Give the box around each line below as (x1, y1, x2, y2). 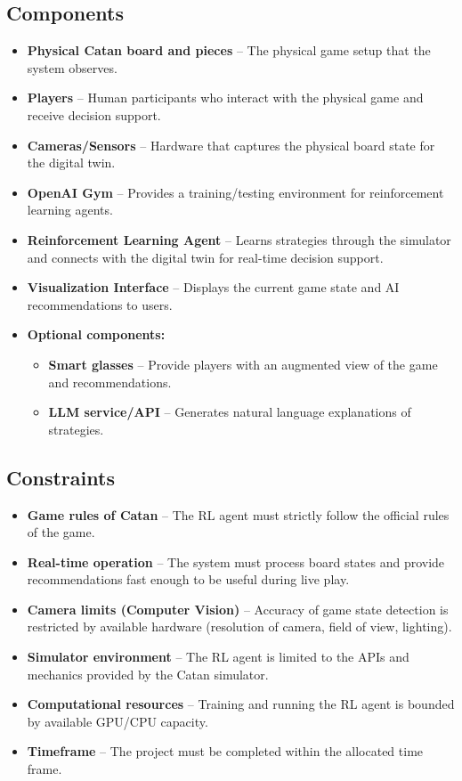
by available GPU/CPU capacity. (27, 712, 208, 730)
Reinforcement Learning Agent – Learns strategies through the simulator (27, 230, 451, 248)
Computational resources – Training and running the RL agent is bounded (27, 695, 455, 713)
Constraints (6, 463, 115, 491)
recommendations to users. (27, 295, 173, 313)
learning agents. (27, 200, 113, 219)
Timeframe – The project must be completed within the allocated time (27, 742, 424, 761)
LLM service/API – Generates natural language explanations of (48, 403, 411, 421)
